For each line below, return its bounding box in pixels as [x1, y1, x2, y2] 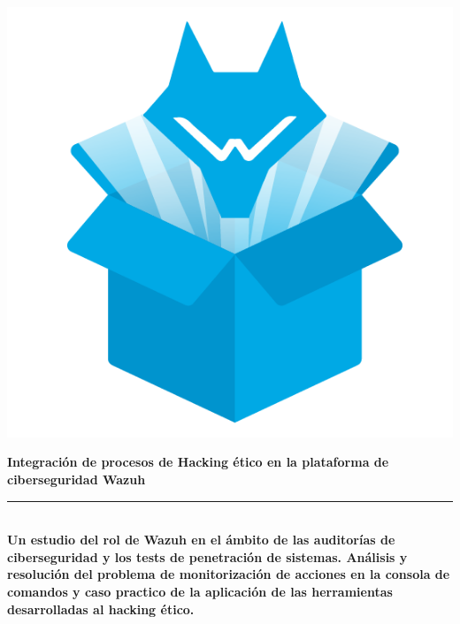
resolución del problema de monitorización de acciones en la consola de [7, 565, 450, 583]
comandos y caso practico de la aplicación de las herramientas [7, 582, 393, 600]
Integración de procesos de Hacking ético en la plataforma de [7, 453, 389, 471]
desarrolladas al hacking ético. [7, 599, 195, 618]
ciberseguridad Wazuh [7, 469, 146, 488]
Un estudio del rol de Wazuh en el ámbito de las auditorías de [7, 530, 395, 549]
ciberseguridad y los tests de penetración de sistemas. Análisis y [7, 547, 408, 566]
